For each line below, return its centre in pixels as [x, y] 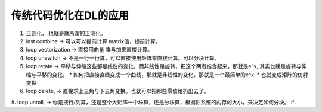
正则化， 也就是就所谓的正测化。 [66, 33]
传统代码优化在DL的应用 [70, 15]
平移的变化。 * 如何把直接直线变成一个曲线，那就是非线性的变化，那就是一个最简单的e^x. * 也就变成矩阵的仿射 [172, 75]
